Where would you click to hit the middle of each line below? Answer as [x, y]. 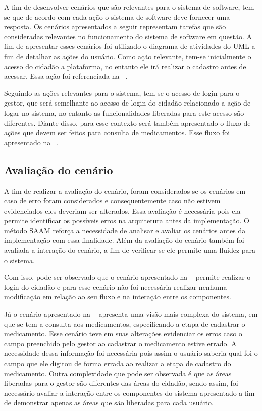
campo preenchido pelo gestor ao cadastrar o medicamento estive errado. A [120, 343]
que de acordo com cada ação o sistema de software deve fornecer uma [121, 16]
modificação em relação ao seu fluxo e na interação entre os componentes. [118, 297]
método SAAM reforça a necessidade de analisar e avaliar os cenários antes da [125, 230]
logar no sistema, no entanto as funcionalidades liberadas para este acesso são [124, 112]
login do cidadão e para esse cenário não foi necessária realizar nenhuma [116, 287]
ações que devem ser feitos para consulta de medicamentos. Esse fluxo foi [117, 133]
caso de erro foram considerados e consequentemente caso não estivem [112, 201]
